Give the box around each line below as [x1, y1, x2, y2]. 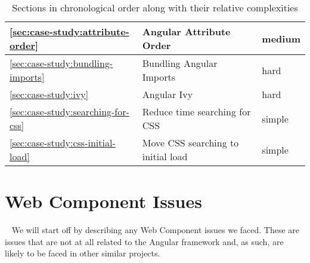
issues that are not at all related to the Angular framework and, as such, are [5, 235, 284, 247]
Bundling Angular [142, 56, 218, 70]
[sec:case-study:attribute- [10, 25, 129, 38]
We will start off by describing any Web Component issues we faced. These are [11, 224, 300, 236]
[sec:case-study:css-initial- [10, 136, 116, 149]
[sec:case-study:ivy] [10, 87, 89, 101]
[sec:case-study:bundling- [10, 56, 113, 70]
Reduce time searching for [142, 105, 251, 118]
